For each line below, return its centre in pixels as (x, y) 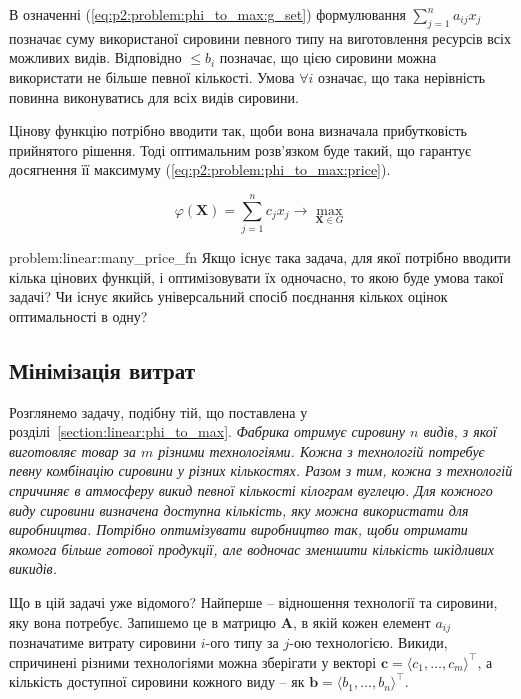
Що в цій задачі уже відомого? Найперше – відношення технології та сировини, (253, 602)
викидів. (33, 568)
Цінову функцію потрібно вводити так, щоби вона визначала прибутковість (238, 130)
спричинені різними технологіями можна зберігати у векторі (193, 661)
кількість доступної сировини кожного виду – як (157, 681)
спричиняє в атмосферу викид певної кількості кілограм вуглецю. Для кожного (251, 490)
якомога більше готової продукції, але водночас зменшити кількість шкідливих (251, 548)
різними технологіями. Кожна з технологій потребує (321, 450)
